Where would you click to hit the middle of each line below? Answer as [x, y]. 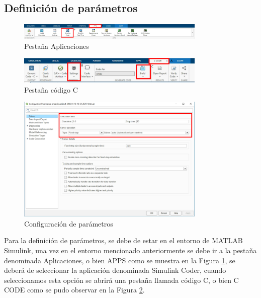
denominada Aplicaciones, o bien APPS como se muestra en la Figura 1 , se [120, 260]
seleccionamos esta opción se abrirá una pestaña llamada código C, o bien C [121, 280]
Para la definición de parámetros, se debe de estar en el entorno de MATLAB [123, 240]
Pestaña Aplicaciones [57, 46]
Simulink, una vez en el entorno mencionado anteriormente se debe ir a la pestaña [130, 250]
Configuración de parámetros [69, 223]
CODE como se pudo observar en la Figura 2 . [74, 290]
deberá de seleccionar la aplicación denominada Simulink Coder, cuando [115, 270]
